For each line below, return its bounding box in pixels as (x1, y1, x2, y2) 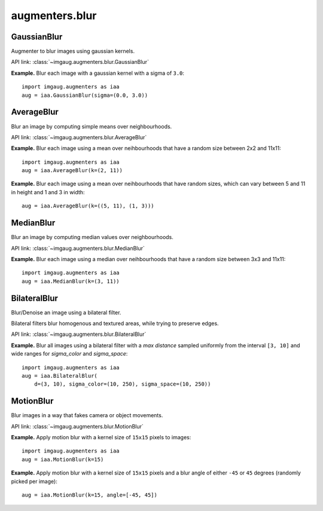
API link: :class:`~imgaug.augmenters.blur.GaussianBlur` (11, 59, 150, 66)
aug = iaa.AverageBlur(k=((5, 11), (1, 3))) (22, 203, 155, 209)
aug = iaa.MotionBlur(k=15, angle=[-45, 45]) (22, 492, 158, 498)
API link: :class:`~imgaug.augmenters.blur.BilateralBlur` (11, 331, 147, 338)
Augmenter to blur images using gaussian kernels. (11, 48, 135, 55)
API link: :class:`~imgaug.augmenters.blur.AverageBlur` (11, 133, 147, 140)
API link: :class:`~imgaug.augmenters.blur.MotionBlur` (11, 423, 144, 430)
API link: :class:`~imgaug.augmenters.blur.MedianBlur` (11, 244, 145, 252)
